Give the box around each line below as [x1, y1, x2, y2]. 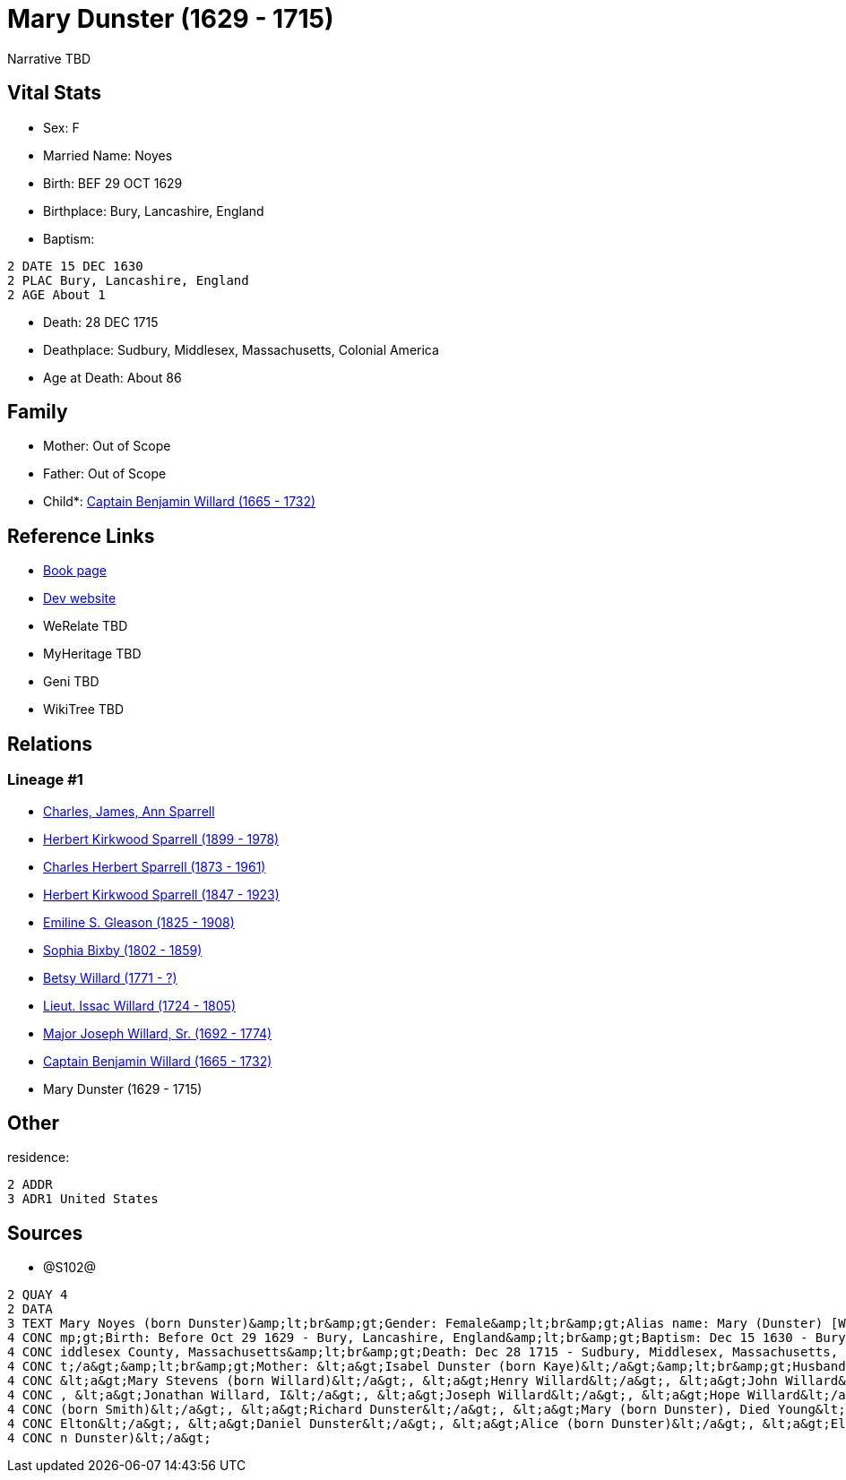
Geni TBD [43, 674, 99, 690]
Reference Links [7, 524, 155, 547]
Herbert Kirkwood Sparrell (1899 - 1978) [43, 830, 280, 847]
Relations [7, 732, 93, 755]
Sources [7, 1221, 83, 1244]
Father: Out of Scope [43, 466, 167, 482]
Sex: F [43, 119, 80, 135]
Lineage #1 [7, 770, 83, 789]
